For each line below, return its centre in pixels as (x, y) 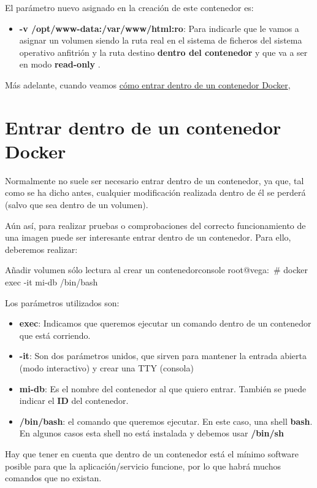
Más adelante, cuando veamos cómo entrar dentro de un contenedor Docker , (148, 84)
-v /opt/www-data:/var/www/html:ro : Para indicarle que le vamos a (159, 28)
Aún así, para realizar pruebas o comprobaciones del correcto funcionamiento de (155, 225)
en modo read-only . (60, 64)
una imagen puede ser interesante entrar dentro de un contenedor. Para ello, (148, 237)
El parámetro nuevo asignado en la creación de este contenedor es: (129, 7)
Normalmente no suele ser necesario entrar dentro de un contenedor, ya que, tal (155, 180)
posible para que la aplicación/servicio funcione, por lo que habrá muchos (143, 466)
